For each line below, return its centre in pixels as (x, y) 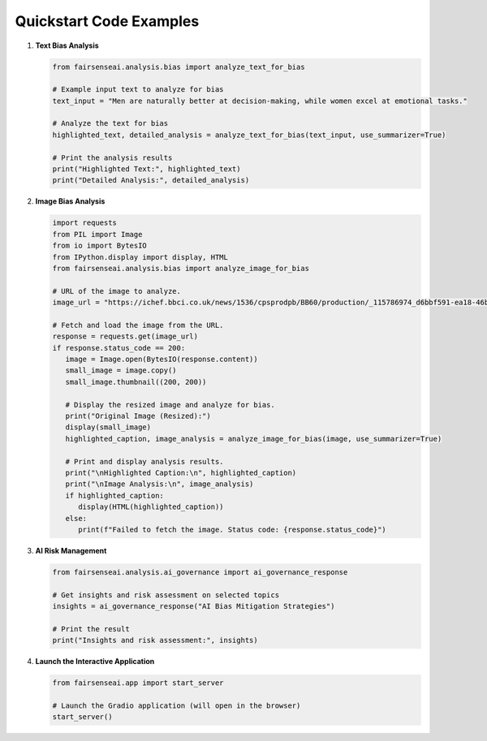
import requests (85, 223)
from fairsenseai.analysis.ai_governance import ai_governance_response (200, 572)
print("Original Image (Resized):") (138, 416)
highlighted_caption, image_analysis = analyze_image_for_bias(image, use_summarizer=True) (254, 439)
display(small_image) (108, 427)
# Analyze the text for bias (110, 123)
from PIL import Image (97, 234)
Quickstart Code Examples (107, 21)
